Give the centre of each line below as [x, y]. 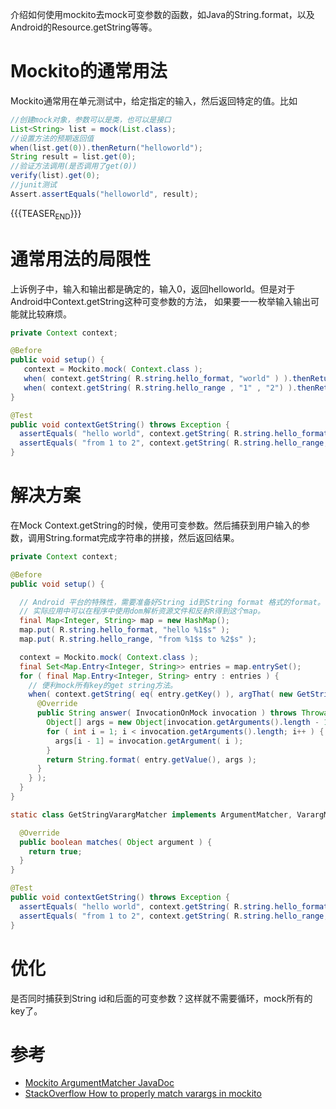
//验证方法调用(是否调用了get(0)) [74, 166]
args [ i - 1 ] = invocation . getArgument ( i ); [149, 741]
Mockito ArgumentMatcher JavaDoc [99, 1083]
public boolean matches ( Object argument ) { [116, 842]
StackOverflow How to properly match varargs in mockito [143, 1094]
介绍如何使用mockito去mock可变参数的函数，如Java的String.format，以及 [162, 14]
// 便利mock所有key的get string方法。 [103, 685]
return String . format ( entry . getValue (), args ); [151, 759]
